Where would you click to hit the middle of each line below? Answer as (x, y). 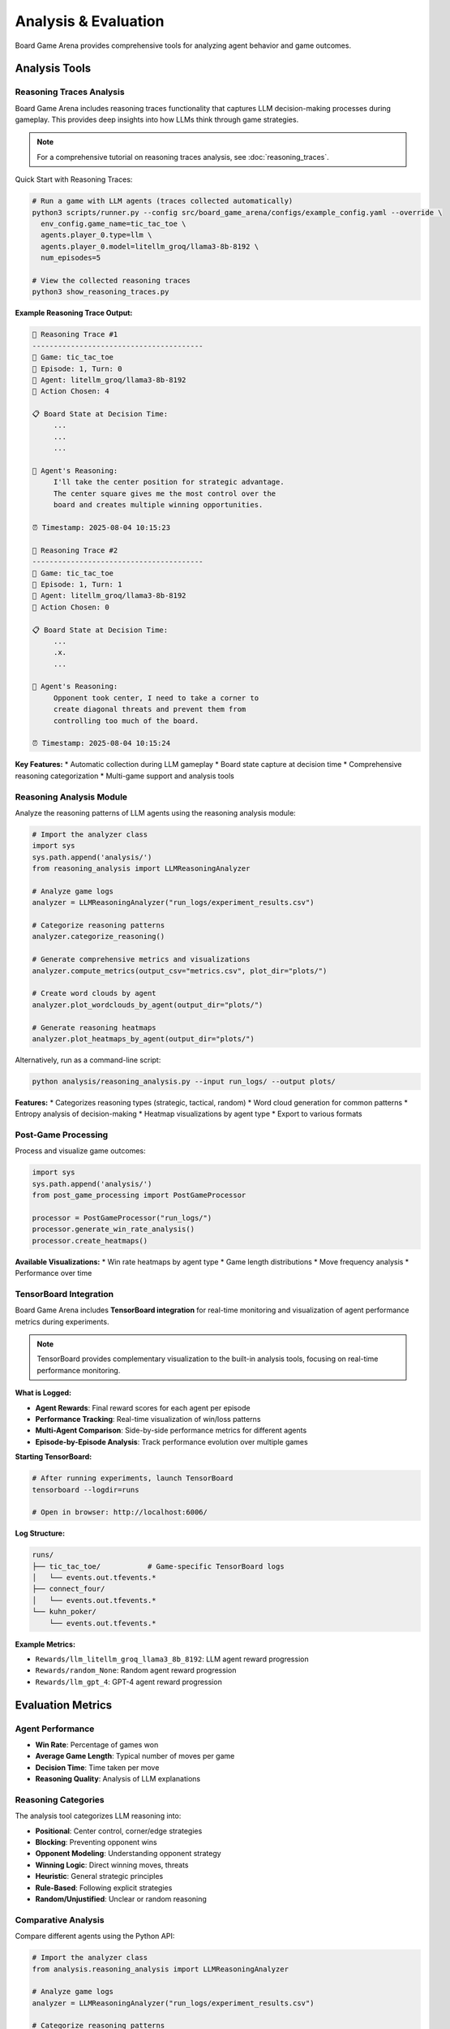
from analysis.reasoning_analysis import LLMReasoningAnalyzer (161, 1969)
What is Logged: (43, 1393)
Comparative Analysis (60, 1919)
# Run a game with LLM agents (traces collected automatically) (163, 201)
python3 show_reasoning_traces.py (101, 292)
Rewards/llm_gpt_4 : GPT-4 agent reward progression (129, 1682)
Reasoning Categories (60, 1799)
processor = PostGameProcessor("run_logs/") (122, 1218)
